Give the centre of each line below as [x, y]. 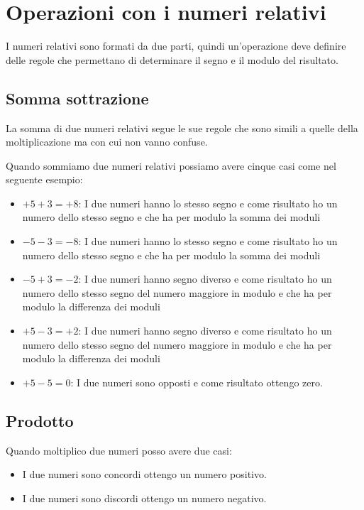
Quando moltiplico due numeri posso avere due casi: [119, 450]
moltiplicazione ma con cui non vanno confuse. [107, 142]
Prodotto [40, 420]
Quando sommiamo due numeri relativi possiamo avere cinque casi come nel [171, 165]
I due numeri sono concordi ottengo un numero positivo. [144, 474]
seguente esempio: [44, 179]
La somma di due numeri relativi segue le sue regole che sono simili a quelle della [182, 128]
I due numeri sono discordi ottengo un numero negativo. [144, 498]
